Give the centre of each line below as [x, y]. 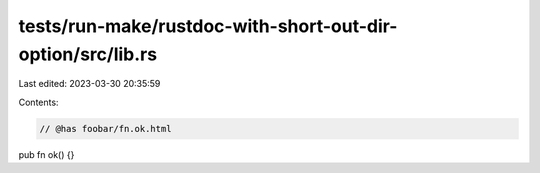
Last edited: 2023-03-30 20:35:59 [89, 84]
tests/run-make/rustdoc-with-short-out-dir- [208, 26]
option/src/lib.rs [88, 54]
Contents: [38, 102]
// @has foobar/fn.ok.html [105, 128]
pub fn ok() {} [46, 154]
